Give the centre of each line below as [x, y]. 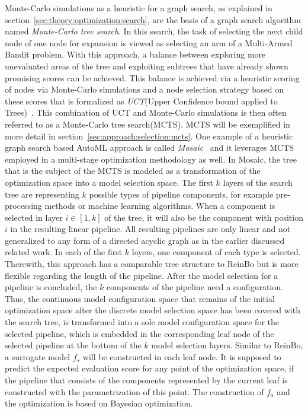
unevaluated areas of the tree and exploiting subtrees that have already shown [147, 66]
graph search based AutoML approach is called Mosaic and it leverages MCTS [150, 147]
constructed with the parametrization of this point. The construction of [134, 391]
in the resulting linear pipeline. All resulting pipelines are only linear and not [150, 229]
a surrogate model [38, 356]
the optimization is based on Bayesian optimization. [99, 403]
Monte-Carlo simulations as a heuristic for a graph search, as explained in [139, 8]
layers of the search [258, 182]
